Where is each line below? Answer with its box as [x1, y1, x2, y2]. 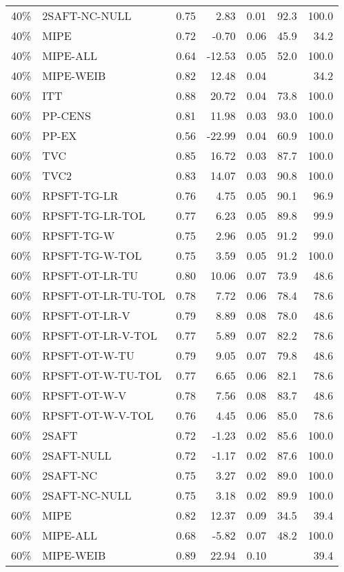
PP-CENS [42, 108, 91, 123]
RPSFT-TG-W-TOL [42, 247, 142, 263]
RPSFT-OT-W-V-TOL [42, 407, 154, 423]
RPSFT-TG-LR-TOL [42, 207, 145, 223]
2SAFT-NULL [42, 447, 112, 463]
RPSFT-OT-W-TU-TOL [42, 367, 162, 383]
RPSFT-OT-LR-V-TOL [42, 327, 157, 343]
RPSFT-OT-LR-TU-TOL [42, 287, 165, 303]
